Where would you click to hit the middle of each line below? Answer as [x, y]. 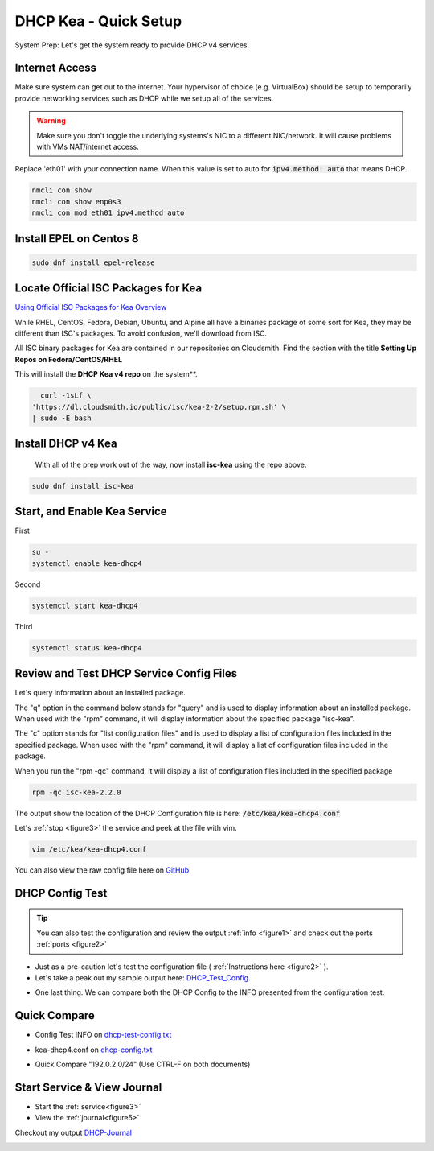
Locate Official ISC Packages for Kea [108, 289]
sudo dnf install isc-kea [83, 486]
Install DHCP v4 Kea [66, 444]
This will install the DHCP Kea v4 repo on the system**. [106, 374]
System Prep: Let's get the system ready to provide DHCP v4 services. [132, 45]
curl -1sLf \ [66, 396]
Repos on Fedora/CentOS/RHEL [69, 359]
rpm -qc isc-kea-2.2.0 [76, 792]
